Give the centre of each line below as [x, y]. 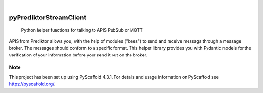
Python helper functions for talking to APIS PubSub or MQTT [82, 30]
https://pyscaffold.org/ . [32, 84]
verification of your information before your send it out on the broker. [78, 55]
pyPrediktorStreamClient [48, 17]
